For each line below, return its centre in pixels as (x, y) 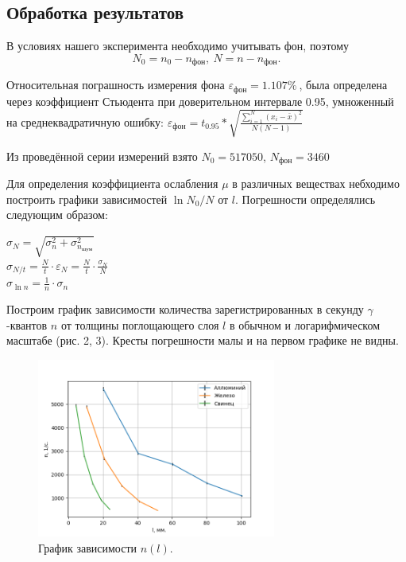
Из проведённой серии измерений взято (102, 156)
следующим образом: (57, 215)
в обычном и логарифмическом (305, 324)
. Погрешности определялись (305, 199)
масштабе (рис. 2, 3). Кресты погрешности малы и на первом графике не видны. (203, 340)
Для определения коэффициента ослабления (112, 183)
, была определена (343, 85)
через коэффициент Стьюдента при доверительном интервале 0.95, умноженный (200, 101)
